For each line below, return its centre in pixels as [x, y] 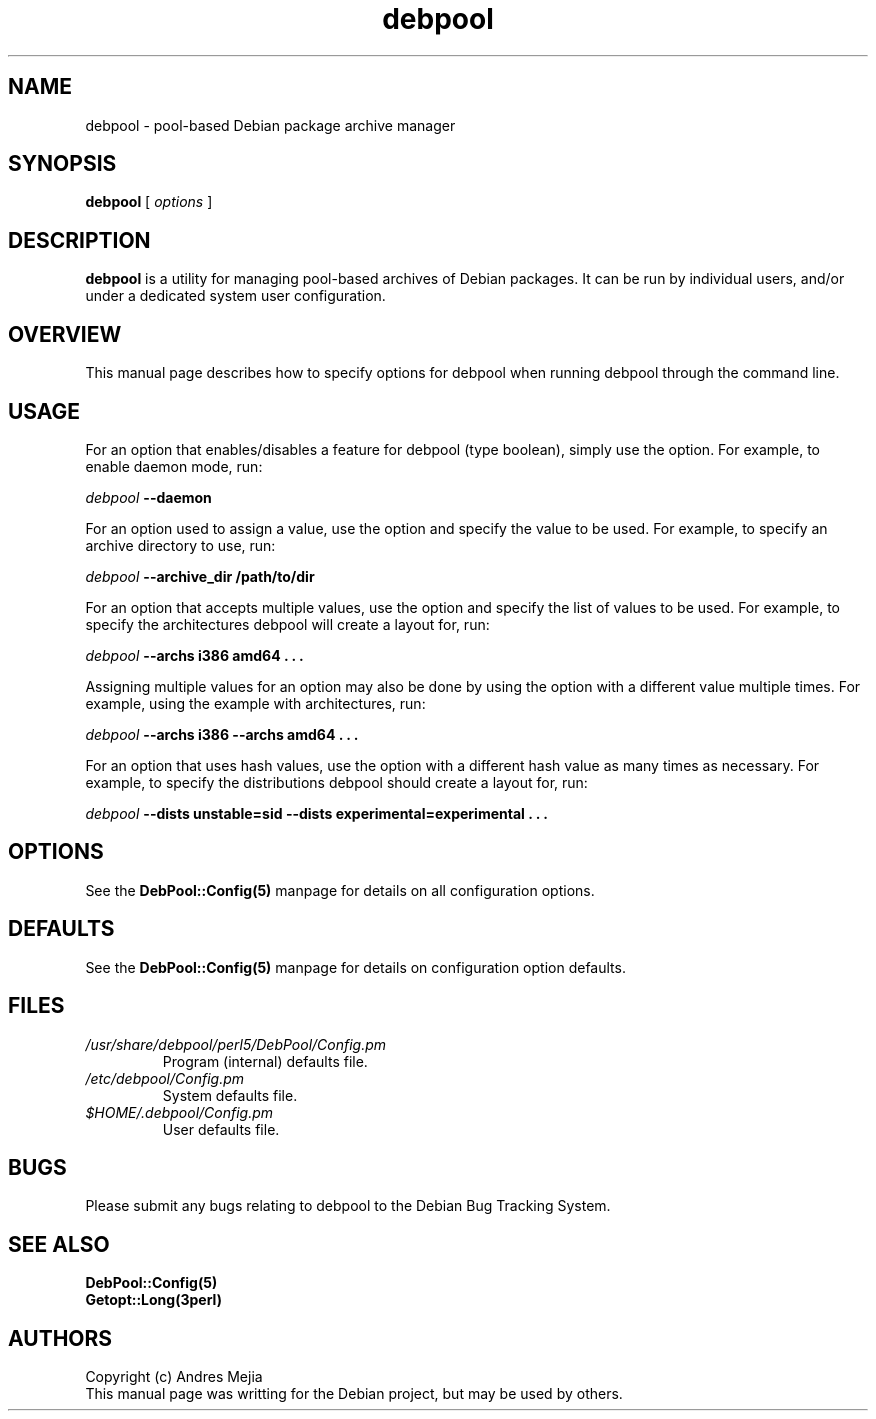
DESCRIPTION [79, 240]
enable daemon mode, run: [174, 466]
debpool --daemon [148, 497]
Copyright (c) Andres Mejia [174, 1377]
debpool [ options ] [149, 202]
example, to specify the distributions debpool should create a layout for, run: [336, 782]
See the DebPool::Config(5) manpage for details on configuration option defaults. [355, 967]
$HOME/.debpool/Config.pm [179, 1112]
